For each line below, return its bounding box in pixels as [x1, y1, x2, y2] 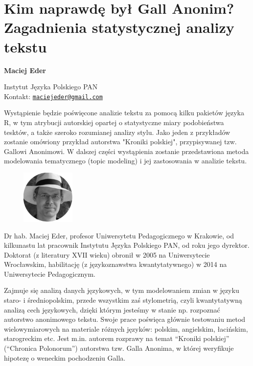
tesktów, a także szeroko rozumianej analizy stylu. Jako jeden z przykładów [4, 127, 230, 137]
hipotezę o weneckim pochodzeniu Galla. [4, 352, 126, 363]
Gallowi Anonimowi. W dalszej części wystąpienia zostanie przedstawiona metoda [4, 146, 249, 156]
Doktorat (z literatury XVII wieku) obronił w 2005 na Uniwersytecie [4, 249, 210, 260]
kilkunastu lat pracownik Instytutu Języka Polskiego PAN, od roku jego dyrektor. [4, 240, 250, 250]
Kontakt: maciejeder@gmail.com [4, 91, 103, 101]
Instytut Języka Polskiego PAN [4, 81, 98, 92]
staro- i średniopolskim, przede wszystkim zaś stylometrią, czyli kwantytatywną [4, 295, 242, 305]
